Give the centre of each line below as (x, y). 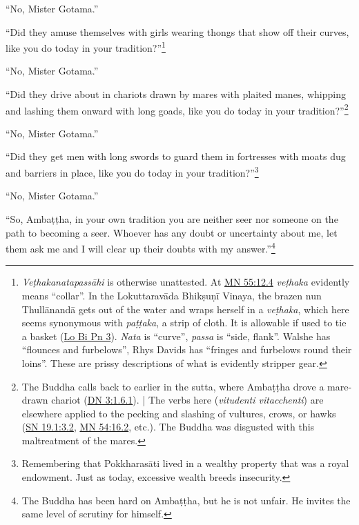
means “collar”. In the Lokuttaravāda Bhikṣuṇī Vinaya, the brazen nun (172, 295)
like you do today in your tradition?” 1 (86, 47)
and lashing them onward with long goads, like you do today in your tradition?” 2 (177, 109)
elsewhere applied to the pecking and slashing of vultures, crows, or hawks (179, 413)
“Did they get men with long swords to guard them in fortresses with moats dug (176, 156)
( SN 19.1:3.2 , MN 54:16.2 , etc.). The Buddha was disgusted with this (168, 427)
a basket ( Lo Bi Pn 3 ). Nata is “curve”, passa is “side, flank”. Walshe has (176, 336)
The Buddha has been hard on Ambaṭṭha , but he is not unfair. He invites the (186, 500)
